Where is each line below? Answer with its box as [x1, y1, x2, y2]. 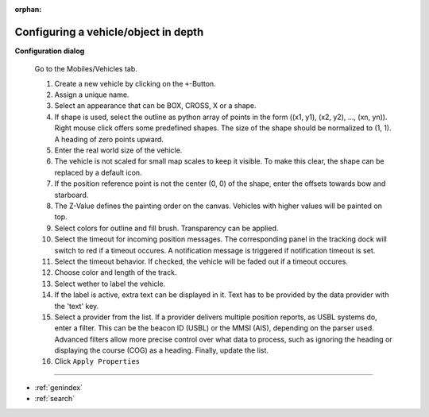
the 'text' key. [54, 301, 99, 311]
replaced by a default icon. [54, 168, 142, 177]
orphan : [14, 5, 42, 14]
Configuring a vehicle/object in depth [14, 25, 204, 39]
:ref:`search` [34, 394, 75, 403]
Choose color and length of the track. [54, 268, 177, 277]
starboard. [54, 190, 89, 199]
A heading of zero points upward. [54, 134, 164, 144]
